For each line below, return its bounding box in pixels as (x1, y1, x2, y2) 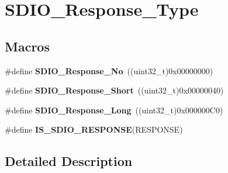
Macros (5, 37, 50, 55)
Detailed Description (5, 152, 133, 170)
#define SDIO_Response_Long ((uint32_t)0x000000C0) (5, 103, 223, 116)
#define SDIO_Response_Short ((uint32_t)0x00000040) (5, 84, 224, 96)
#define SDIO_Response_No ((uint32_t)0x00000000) (5, 64, 213, 77)
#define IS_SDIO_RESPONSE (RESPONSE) (5, 123, 183, 136)
